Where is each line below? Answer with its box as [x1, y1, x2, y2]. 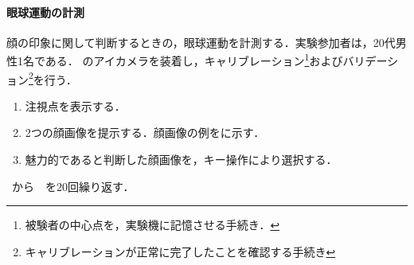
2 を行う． [29, 68, 77, 88]
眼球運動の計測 [6, 3, 84, 20]
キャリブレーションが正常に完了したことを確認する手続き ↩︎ [25, 243, 336, 259]
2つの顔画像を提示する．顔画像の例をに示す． [25, 124, 265, 141]
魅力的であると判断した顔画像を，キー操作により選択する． [25, 151, 338, 168]
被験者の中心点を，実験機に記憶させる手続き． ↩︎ [25, 216, 280, 233]
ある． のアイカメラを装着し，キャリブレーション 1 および [45, 50, 343, 69]
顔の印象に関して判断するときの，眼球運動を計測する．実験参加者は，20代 [6, 33, 396, 50]
